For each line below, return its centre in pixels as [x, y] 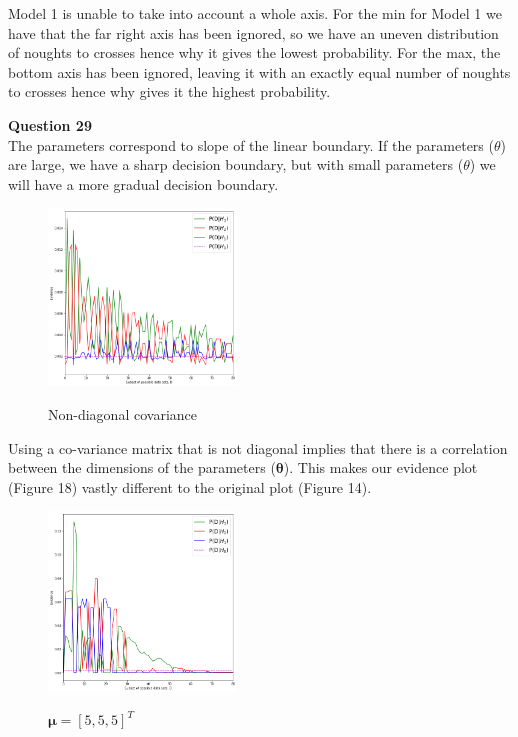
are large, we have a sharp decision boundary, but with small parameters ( [236, 164]
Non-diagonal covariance [122, 414]
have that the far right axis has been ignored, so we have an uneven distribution [253, 32]
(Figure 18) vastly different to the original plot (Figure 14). [190, 486]
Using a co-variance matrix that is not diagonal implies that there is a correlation [258, 447]
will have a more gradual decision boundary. [143, 183]
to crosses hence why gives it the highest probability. [169, 91]
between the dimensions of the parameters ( [142, 467]
